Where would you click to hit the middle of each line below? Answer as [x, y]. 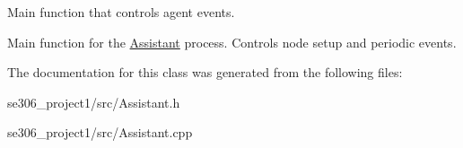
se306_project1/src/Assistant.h [94, 102]
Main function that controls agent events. [121, 12]
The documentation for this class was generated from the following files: [205, 72]
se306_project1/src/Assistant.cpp [100, 132]
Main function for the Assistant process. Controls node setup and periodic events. [232, 42]
